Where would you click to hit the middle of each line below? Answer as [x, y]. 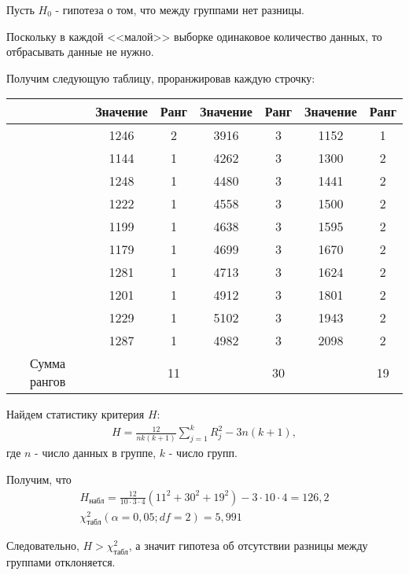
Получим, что [39, 479]
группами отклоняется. [61, 562]
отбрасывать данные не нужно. [80, 52]
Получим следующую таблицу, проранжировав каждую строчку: [161, 77]
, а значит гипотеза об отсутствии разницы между [248, 546]
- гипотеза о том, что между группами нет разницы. [180, 9]
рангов [48, 381]
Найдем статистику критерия [76, 414]
